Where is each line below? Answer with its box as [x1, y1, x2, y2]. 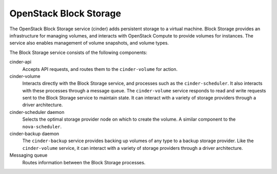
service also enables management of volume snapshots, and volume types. [9, 40, 169, 46]
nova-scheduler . [22, 123, 62, 129]
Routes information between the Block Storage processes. [22, 159, 146, 165]
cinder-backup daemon [9, 131, 60, 137]
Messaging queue [9, 152, 48, 159]
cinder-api [9, 59, 32, 65]
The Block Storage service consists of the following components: [9, 49, 148, 55]
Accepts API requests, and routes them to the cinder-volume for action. [22, 66, 178, 72]
